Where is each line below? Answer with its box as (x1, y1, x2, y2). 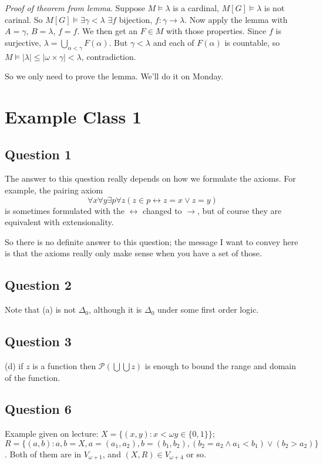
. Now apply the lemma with (184, 13, 288, 25)
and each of (153, 36, 194, 48)
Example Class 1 (5, 104, 142, 128)
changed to (143, 204, 182, 216)
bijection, (119, 13, 153, 25)
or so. (186, 447, 206, 460)
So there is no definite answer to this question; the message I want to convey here (5, 235, 298, 247)
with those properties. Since (166, 25, 267, 37)
